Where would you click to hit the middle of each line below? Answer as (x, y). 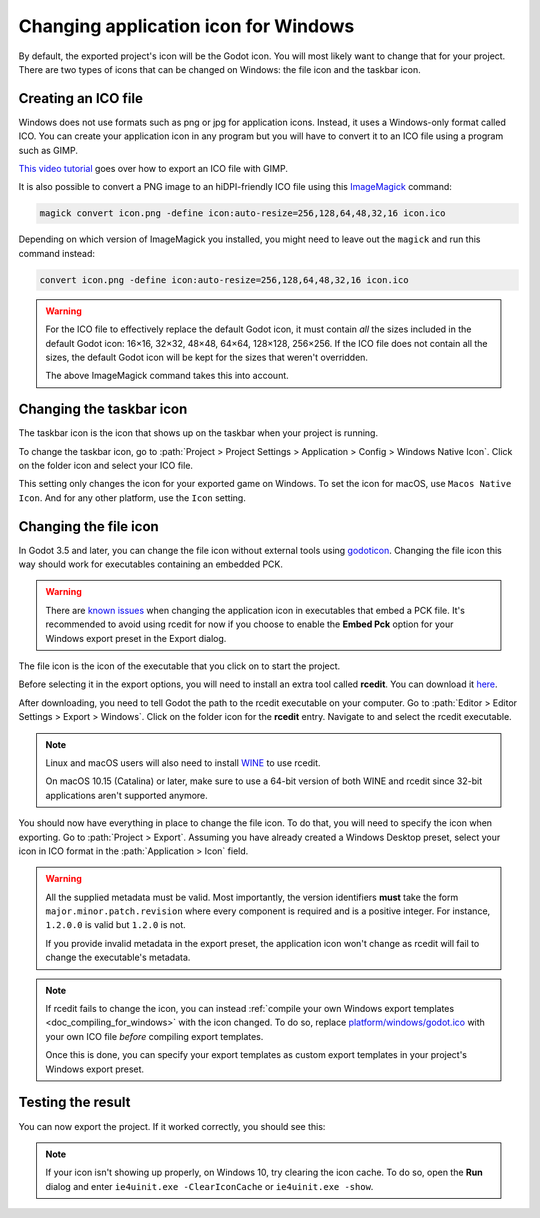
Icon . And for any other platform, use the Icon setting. (132, 497)
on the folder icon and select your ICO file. (106, 465)
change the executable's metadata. (118, 957)
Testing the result (74, 1102)
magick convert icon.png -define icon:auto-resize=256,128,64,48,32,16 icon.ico (242, 213)
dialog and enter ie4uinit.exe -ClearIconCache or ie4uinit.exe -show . (209, 1186)
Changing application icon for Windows (186, 26)
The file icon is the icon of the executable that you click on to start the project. (179, 666)
